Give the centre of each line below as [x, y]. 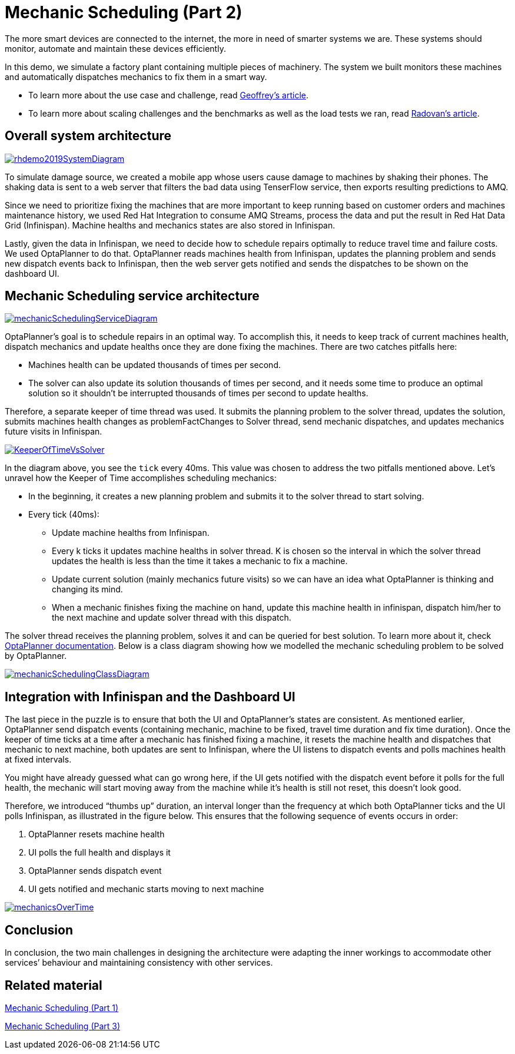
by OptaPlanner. [36, 656]
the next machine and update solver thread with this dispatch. [172, 618]
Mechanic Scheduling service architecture [132, 296]
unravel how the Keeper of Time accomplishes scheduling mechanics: [141, 478]
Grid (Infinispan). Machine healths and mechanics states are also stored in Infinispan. [170, 225]
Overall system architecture [88, 136]
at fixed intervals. [38, 760]
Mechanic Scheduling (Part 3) [63, 1026]
